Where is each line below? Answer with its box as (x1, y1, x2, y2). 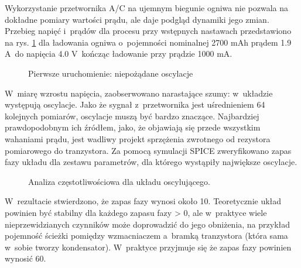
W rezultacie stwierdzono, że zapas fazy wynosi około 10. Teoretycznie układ (5, 195, 282, 207)
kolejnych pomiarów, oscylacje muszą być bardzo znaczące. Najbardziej (5, 109, 259, 122)
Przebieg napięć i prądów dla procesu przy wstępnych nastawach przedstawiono (5, 25, 292, 37)
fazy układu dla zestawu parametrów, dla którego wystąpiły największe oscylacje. (5, 156, 297, 168)
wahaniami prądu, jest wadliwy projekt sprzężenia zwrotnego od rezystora (5, 132, 271, 145)
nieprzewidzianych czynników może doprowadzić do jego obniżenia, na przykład (5, 218, 290, 230)
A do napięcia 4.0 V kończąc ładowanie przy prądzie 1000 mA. (5, 47, 232, 60)
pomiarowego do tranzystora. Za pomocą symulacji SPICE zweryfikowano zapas (5, 144, 292, 156)
